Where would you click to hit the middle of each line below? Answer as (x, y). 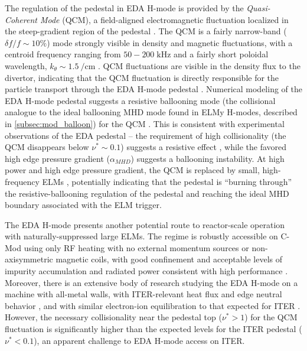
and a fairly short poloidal (221, 54)
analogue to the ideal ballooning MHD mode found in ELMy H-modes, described (151, 112)
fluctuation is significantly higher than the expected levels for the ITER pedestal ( (153, 329)
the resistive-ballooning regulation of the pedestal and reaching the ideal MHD (147, 193)
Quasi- (258, 8)
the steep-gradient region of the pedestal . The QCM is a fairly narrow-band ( (146, 31)
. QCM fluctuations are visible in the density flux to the (199, 65)
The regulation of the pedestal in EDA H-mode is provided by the (124, 8)
